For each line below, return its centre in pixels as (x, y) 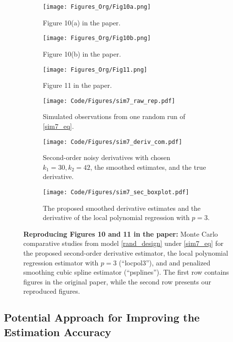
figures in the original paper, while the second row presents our (117, 281)
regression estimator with (61, 262)
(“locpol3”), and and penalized (165, 262)
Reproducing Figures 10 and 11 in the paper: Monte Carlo (121, 233)
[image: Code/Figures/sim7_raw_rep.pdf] (109, 101)
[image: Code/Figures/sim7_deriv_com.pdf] (113, 142)
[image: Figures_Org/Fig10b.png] (97, 38)
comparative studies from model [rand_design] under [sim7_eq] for (124, 243)
